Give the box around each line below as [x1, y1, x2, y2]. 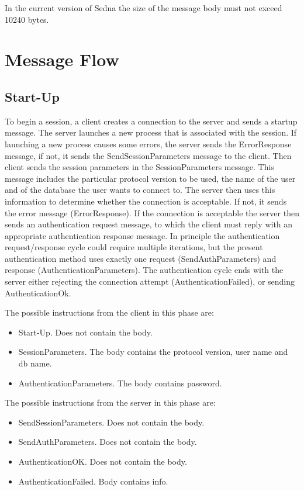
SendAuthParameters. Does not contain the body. [18, 435, 197, 448]
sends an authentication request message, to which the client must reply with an [5, 218, 293, 230]
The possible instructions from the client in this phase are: [5, 306, 214, 319]
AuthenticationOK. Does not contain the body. [18, 455, 187, 468]
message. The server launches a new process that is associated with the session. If [5, 126, 297, 139]
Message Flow [5, 47, 119, 71]
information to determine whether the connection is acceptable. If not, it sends [5, 195, 287, 207]
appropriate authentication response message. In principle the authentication [5, 229, 280, 241]
